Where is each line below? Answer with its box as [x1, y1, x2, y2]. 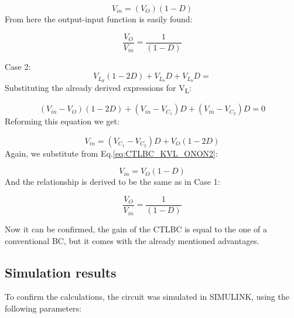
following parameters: [5, 302, 81, 314]
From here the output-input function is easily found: [5, 13, 193, 25]
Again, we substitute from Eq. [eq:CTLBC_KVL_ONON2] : [5, 147, 218, 159]
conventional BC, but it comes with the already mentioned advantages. [5, 234, 259, 246]
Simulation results [5, 263, 117, 281]
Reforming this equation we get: [5, 115, 119, 127]
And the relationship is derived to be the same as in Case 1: [5, 175, 220, 188]
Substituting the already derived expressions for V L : [5, 82, 192, 95]
